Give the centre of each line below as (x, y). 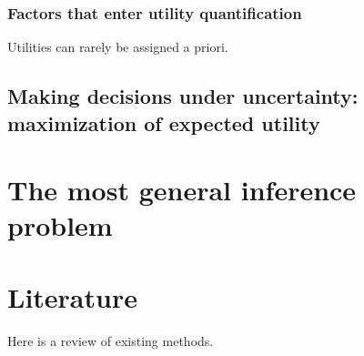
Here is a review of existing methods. (111, 340)
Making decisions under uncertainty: (183, 96)
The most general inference (182, 190)
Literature (72, 296)
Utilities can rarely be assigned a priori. (118, 47)
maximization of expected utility (164, 122)
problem (60, 225)
